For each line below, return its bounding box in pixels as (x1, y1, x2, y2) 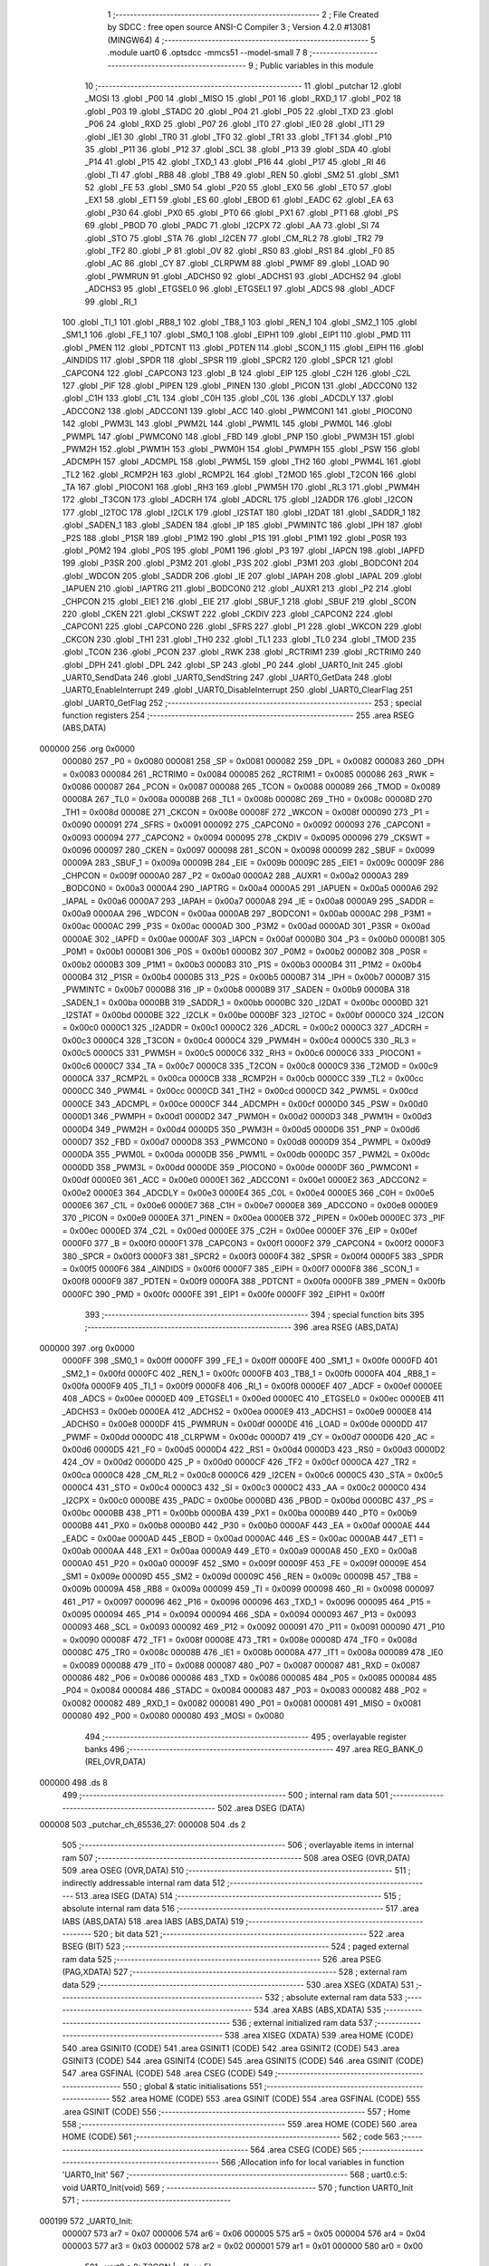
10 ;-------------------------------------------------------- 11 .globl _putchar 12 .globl (84, 80, 402, 91)
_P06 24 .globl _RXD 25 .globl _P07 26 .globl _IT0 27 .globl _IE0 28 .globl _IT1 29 (84, 119, 385, 130)
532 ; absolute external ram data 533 (264, 1991, 403, 2002)
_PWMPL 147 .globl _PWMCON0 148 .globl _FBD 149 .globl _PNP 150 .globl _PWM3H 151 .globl (62, 431, 415, 441)
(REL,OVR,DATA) (84, 1757, 147, 1767)
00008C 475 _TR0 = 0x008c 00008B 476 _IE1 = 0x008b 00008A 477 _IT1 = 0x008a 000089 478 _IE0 (62, 1647, 444, 1658)
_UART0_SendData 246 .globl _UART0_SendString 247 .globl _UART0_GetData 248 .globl (62, 672, 393, 683)
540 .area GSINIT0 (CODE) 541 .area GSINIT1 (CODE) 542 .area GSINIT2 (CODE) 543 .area (62, 2042, 400, 2053)
